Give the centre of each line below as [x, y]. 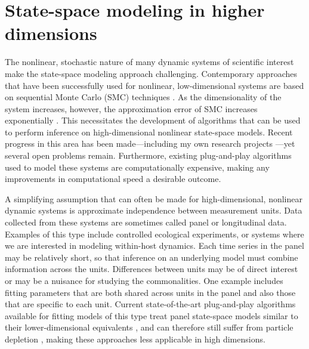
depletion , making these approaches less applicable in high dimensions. [135, 339]
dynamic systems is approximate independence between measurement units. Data [154, 210]
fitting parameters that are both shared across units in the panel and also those [150, 292]
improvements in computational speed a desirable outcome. [113, 179]
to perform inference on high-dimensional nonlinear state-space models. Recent [149, 132]
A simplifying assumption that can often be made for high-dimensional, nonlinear [154, 198]
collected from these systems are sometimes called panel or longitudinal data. [146, 222]
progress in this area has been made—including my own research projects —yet [150, 143]
